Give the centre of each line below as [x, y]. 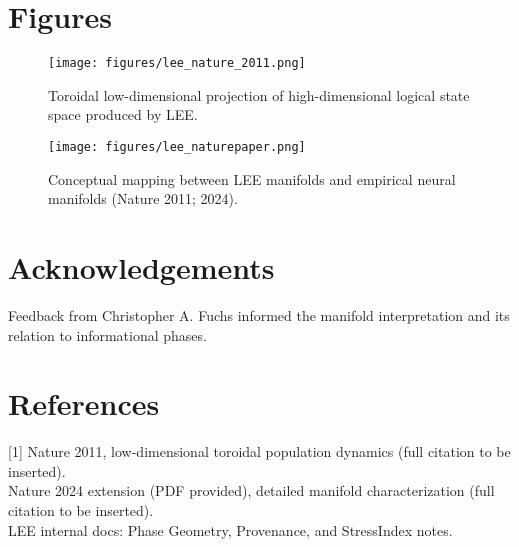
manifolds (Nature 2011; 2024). [143, 198]
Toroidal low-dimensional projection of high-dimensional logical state [259, 94]
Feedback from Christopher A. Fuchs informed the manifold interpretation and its [259, 314]
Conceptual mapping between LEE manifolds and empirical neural [252, 178]
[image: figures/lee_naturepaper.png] [177, 146]
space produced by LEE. [123, 114]
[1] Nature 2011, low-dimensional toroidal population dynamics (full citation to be [259, 451]
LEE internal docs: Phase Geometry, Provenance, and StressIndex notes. [230, 529]
